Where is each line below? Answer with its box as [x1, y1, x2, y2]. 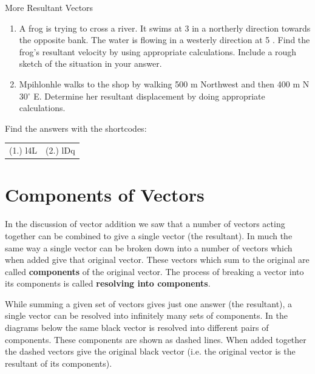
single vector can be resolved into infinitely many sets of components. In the [5, 309, 288, 322]
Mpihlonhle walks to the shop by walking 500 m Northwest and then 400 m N [19, 77, 310, 90]
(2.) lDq [46, 144, 75, 157]
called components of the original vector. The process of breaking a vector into [5, 265, 304, 277]
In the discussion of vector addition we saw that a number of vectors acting [5, 217, 285, 230]
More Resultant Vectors [5, 1, 93, 13]
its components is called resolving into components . [5, 277, 211, 290]
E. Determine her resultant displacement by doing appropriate [33, 89, 265, 102]
